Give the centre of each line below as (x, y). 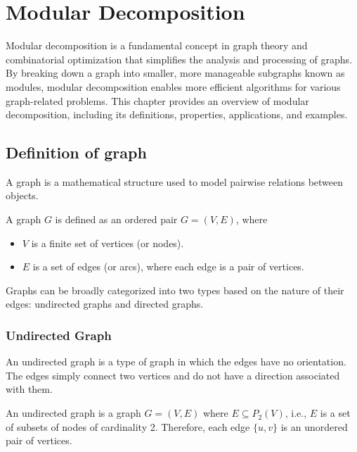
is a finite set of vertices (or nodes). (108, 243)
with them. (29, 389)
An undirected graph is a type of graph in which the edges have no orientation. (176, 362)
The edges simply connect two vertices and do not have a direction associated (173, 375)
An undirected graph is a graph (73, 413)
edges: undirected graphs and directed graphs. (105, 304)
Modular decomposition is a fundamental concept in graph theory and (157, 45)
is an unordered (314, 426)
